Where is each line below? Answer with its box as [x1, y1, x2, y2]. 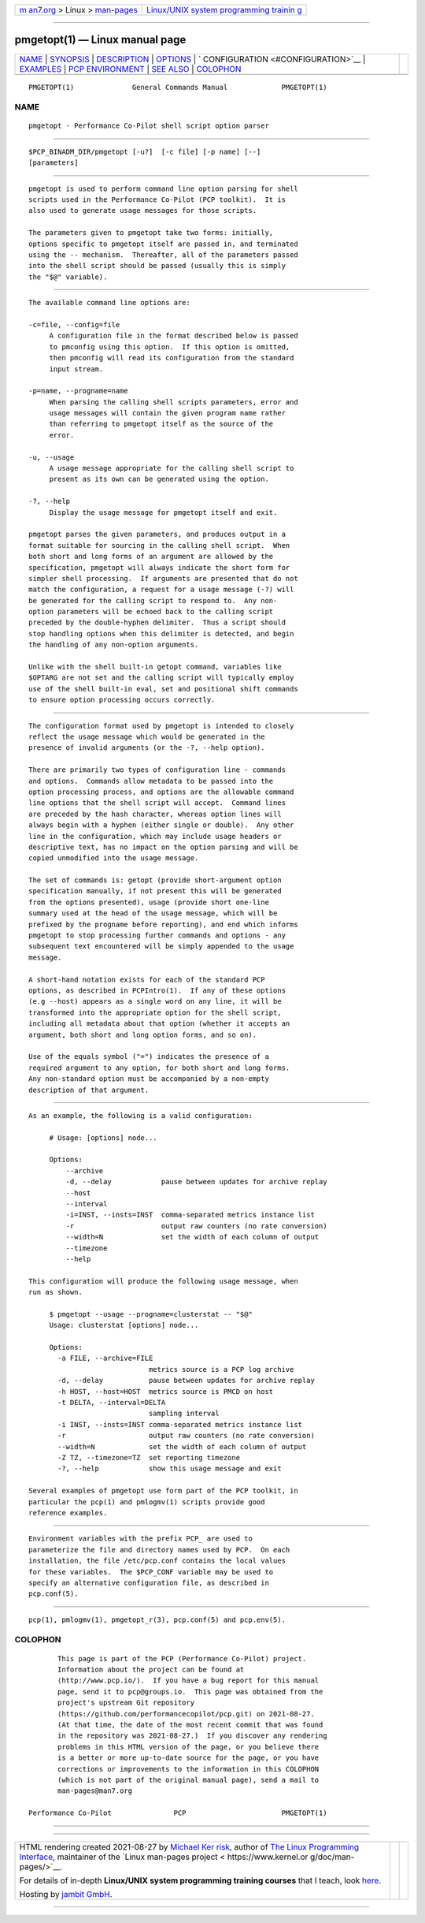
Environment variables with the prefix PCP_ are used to [28, 1534, 253, 1543]
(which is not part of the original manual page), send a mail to [57, 1775, 320, 1784]
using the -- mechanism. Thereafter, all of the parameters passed [28, 250, 298, 259]
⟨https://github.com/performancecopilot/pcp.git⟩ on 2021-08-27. [57, 1709, 315, 1718]
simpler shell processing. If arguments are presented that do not [28, 574, 298, 583]
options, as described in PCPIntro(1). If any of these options [28, 986, 286, 995]
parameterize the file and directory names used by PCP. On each [28, 1545, 290, 1554]
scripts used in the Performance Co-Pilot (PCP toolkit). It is [28, 196, 286, 204]
